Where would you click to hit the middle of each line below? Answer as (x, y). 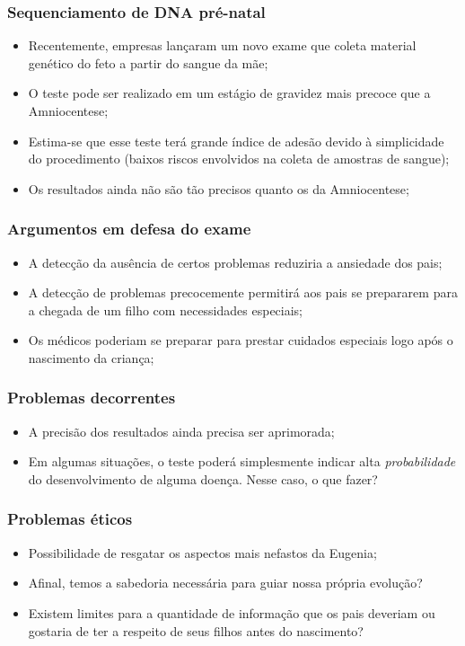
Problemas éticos (70, 519)
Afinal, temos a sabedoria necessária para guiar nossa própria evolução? (225, 583)
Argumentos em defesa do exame (129, 229)
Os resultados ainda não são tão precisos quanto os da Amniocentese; (219, 188)
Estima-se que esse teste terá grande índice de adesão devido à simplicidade (236, 141)
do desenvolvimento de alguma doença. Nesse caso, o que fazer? (203, 478)
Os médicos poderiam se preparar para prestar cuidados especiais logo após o (241, 340)
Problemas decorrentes (92, 398)
